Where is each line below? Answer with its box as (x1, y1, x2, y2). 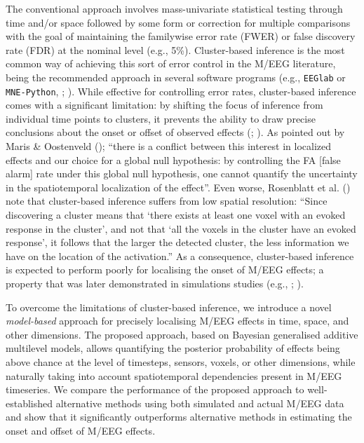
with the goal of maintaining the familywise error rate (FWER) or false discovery (6, 29, 356, 43)
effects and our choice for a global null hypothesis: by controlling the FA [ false (6, 152, 341, 167)
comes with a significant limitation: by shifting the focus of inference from (6, 97, 323, 112)
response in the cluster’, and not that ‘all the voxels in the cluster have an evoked (6, 221, 356, 236)
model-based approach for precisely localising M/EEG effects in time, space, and (6, 313, 349, 328)
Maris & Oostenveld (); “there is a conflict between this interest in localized (6, 139, 332, 154)
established (6, 395, 53, 410)
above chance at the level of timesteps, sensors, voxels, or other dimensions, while (6, 354, 356, 369)
